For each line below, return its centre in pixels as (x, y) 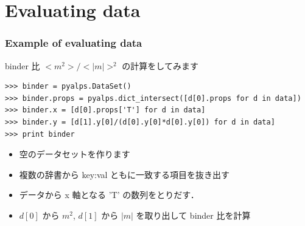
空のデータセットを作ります (75, 154)
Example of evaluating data (74, 43)
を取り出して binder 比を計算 (193, 215)
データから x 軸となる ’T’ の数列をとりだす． (109, 195)
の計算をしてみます (160, 65)
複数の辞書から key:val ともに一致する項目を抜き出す (124, 174)
